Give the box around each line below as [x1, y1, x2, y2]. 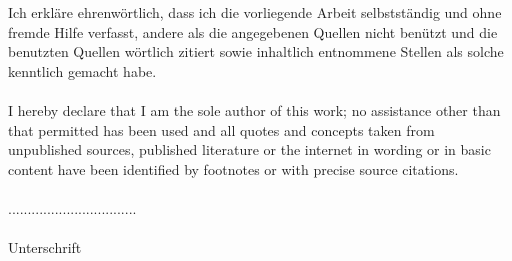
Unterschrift [8, 237, 82, 258]
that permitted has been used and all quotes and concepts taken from [8, 119, 435, 140]
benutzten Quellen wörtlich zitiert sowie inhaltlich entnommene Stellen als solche [8, 41, 504, 62]
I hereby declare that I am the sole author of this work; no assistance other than [8, 99, 501, 120]
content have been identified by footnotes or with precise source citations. [8, 158, 459, 179]
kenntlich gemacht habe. [8, 60, 157, 81]
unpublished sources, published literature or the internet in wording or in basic [8, 139, 491, 160]
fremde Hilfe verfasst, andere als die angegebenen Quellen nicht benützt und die [8, 21, 498, 42]
